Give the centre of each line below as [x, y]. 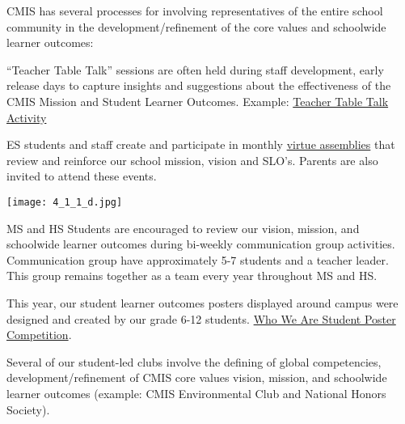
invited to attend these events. [82, 176]
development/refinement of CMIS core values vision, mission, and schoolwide [197, 377]
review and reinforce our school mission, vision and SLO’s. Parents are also [192, 160]
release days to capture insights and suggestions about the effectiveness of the [199, 85]
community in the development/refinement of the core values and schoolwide [196, 26]
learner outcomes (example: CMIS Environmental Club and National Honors [196, 393]
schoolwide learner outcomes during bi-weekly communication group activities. [201, 244]
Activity [27, 117]
